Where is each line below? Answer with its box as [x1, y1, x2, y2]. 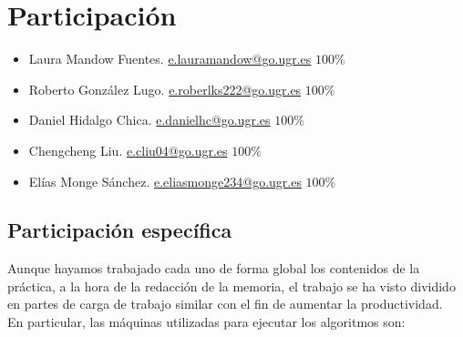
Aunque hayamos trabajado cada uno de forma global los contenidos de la [7, 259, 420, 278]
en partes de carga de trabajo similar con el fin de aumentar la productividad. [7, 294, 443, 313]
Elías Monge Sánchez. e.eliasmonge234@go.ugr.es [28, 171, 302, 190]
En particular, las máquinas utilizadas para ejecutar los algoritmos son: [7, 312, 406, 332]
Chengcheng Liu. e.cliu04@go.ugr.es [28, 140, 228, 159]
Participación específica [7, 216, 232, 244]
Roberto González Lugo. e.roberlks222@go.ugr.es [28, 79, 302, 98]
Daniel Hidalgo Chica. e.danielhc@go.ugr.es [28, 110, 271, 129]
